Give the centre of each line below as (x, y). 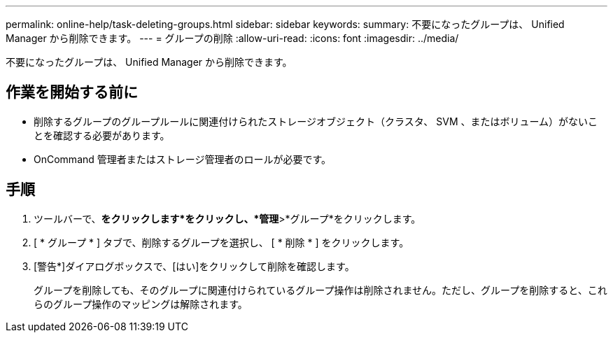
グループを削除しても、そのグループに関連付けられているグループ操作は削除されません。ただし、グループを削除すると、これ (320, 290)
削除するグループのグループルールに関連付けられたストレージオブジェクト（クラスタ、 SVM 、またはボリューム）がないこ (316, 121)
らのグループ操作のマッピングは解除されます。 (141, 304)
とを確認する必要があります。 (102, 135)
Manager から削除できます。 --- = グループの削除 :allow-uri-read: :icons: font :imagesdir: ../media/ (232, 38)
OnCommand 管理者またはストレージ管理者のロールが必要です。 (183, 159)
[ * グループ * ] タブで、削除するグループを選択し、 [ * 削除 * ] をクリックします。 (221, 242)
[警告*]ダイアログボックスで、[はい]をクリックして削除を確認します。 (194, 266)
